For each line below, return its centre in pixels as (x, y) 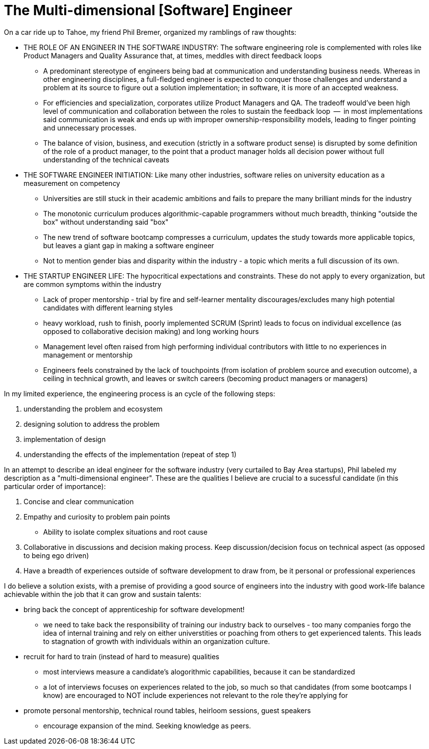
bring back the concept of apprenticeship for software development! (134, 609)
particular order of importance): (55, 486)
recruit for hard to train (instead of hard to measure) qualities (122, 656)
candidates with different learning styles (108, 308)
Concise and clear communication (79, 501)
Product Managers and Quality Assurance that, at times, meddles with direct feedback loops (173, 55)
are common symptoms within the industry (93, 284)
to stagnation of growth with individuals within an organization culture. (157, 641)
